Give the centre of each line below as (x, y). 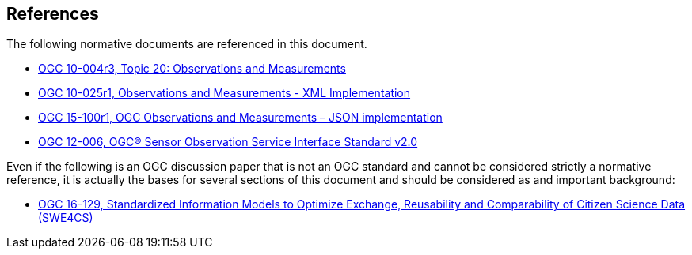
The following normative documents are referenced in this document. (187, 44)
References (53, 14)
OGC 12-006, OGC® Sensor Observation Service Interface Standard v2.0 (228, 142)
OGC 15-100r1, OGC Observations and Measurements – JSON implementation (240, 118)
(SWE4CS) (66, 218)
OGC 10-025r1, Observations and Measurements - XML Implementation (224, 93)
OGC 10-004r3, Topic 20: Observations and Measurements (192, 69)
